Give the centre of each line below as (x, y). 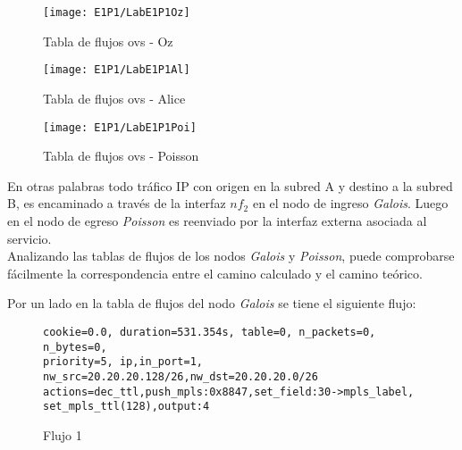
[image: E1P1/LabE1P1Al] (117, 70)
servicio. (29, 238)
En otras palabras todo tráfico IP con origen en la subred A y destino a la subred (230, 185)
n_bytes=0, (75, 347)
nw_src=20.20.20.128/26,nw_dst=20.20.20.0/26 (181, 376)
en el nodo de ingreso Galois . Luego (350, 203)
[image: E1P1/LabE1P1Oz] (117, 12)
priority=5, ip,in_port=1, (123, 362)
